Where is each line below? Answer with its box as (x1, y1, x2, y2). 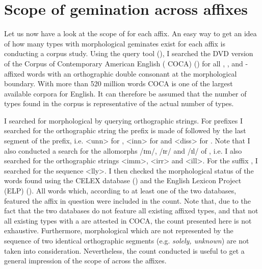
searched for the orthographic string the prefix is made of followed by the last (4, 125, 246, 136)
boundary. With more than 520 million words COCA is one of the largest (4, 78, 233, 89)
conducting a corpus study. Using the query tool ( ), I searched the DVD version (4, 48, 253, 59)
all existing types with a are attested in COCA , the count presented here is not (4, 215, 252, 226)
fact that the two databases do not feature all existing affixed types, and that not (4, 205, 258, 216)
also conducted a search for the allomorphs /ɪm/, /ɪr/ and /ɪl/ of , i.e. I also (4, 145, 242, 156)
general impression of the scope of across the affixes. (4, 255, 167, 266)
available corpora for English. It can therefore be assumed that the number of (4, 88, 247, 99)
